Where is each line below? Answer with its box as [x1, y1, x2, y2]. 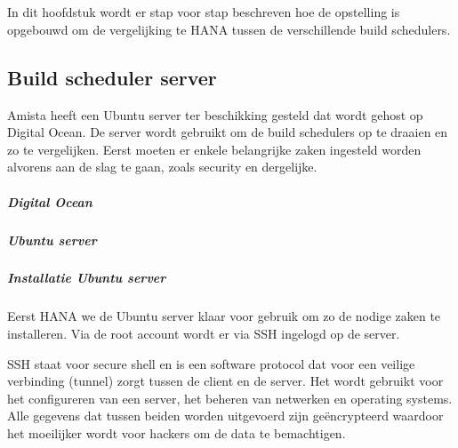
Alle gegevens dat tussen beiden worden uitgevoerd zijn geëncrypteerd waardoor [7, 406, 444, 425]
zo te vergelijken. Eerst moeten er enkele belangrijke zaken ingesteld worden [7, 140, 422, 158]
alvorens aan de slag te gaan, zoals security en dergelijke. [7, 157, 317, 176]
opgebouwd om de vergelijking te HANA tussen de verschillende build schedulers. [7, 20, 451, 38]
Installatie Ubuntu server [7, 268, 166, 287]
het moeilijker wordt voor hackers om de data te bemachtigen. [7, 424, 346, 443]
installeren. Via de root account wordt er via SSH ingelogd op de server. [7, 324, 400, 343]
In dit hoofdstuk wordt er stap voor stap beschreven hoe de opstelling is [7, 3, 400, 21]
